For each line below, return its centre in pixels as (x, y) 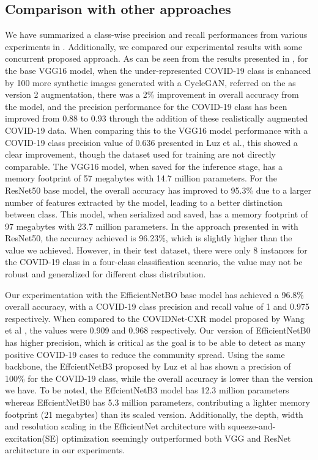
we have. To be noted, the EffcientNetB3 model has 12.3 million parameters (147, 390)
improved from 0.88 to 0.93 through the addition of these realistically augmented (157, 118)
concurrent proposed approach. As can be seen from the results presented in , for (157, 58)
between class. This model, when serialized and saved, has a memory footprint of (157, 214)
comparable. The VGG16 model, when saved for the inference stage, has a (144, 166)
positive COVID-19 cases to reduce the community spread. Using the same (145, 354)
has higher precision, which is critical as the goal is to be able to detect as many (155, 342)
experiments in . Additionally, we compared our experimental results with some (154, 46)
